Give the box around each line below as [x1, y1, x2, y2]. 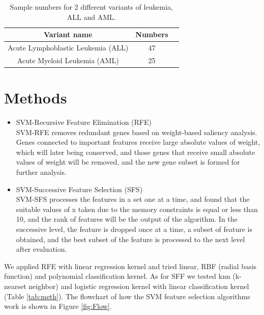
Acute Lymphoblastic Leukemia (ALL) [8, 42, 129, 53]
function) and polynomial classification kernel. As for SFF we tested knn [4, 271, 230, 281]
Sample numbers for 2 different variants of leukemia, [10, 2, 173, 12]
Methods [4, 87, 67, 108]
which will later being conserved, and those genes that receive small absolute [16, 146, 255, 157]
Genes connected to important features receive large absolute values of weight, [16, 137, 260, 147]
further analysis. [16, 167, 67, 177]
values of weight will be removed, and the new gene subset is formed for [16, 156, 240, 167]
